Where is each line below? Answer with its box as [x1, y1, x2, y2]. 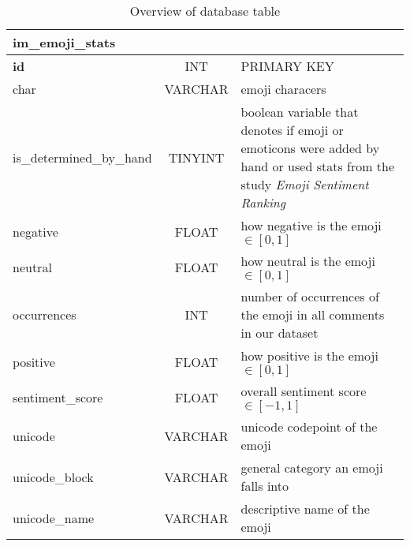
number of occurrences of [240, 287, 379, 305]
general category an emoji [240, 458, 383, 477]
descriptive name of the [240, 499, 370, 518]
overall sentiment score [240, 382, 367, 400]
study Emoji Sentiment [240, 175, 369, 193]
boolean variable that [240, 103, 359, 121]
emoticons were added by [240, 139, 380, 157]
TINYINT [168, 148, 225, 166]
